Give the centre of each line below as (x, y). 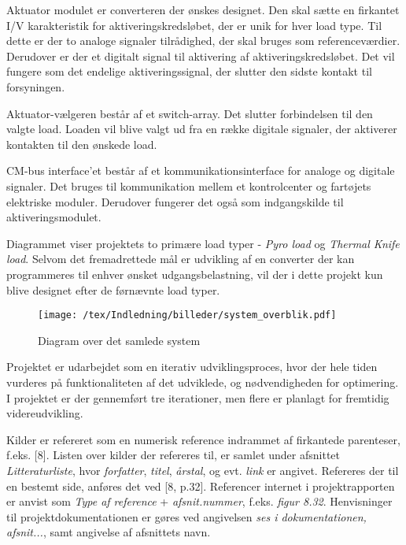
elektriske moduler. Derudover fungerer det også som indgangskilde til (175, 201)
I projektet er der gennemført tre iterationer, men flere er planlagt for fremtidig (198, 397)
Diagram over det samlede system (119, 340)
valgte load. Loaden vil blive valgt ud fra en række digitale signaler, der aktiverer (202, 129)
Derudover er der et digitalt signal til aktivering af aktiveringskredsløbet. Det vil (201, 56)
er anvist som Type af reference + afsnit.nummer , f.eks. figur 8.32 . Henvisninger (199, 501)
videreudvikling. (45, 413)
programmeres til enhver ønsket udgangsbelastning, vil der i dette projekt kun (195, 274)
